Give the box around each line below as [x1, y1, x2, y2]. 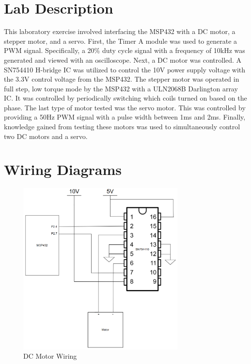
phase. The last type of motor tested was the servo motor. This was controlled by [4, 102, 246, 112]
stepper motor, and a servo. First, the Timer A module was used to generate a [4, 35, 237, 46]
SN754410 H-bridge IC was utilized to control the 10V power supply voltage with [4, 64, 246, 74]
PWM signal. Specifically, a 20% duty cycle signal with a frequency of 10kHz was [4, 45, 245, 55]
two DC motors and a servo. [4, 131, 88, 141]
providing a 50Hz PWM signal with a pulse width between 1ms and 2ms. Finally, [4, 112, 246, 122]
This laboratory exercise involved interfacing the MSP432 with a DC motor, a [4, 26, 235, 36]
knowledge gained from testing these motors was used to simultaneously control [4, 121, 240, 132]
